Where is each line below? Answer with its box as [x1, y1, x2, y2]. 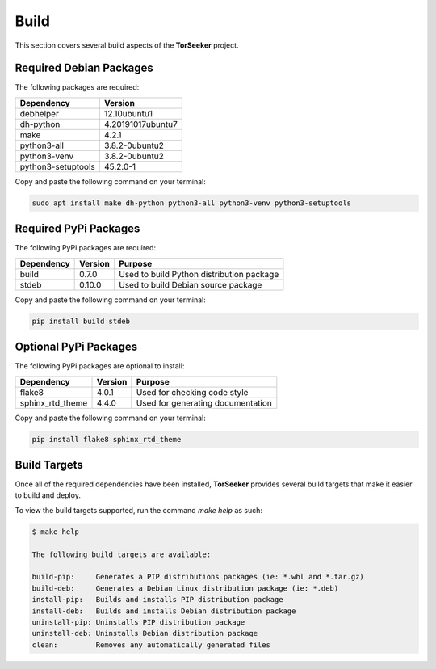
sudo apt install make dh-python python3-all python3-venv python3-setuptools [31, 198, 351, 208]
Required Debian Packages [15, 61, 153, 75]
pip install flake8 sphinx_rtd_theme [31, 435, 182, 444]
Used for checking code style [136, 386, 249, 398]
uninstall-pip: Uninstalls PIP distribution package [31, 617, 245, 626]
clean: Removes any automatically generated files [31, 640, 270, 650]
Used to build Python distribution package [118, 268, 279, 280]
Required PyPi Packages [15, 222, 140, 236]
